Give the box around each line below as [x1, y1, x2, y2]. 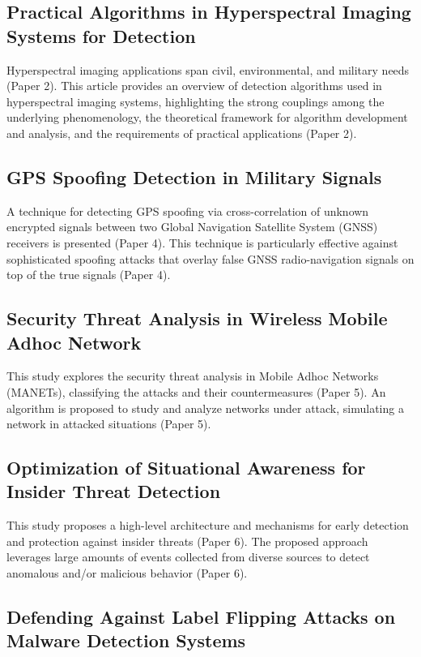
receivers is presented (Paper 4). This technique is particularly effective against [6, 234, 398, 251]
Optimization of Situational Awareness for [6, 455, 366, 480]
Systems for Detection [6, 23, 196, 48]
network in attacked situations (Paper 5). [6, 415, 211, 432]
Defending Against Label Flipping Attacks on [6, 604, 396, 629]
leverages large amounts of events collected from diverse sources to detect [6, 548, 370, 565]
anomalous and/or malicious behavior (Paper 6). [6, 565, 248, 582]
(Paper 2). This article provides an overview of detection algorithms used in [6, 77, 382, 94]
